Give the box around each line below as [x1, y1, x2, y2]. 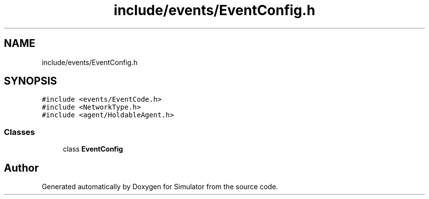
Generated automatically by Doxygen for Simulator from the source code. [42, 182, 278, 191]
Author [4, 161, 39, 174]
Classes [4, 127, 35, 137]
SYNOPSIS [4, 75, 57, 88]
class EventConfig [63, 145, 123, 154]
